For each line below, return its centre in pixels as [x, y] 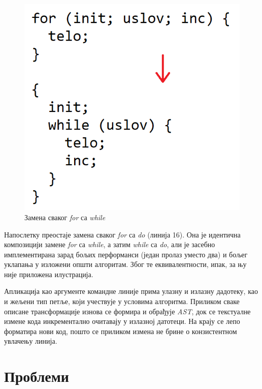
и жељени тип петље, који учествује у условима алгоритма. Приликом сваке [122, 301]
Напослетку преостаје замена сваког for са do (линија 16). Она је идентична [122, 234]
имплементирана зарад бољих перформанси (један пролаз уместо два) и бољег [126, 254]
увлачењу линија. [31, 341]
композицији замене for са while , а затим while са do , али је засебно [110, 244]
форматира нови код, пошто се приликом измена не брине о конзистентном [121, 331]
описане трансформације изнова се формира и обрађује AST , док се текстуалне [127, 311]
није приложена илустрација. [49, 274]
